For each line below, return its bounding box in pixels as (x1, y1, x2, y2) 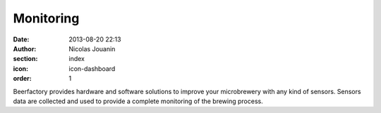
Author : (13, 44, 37, 53)
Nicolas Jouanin (68, 44, 116, 53)
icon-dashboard (68, 64, 116, 73)
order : (13, 74, 32, 83)
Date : (13, 35, 30, 44)
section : (13, 55, 38, 63)
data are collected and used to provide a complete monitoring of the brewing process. (13, 97, 264, 105)
